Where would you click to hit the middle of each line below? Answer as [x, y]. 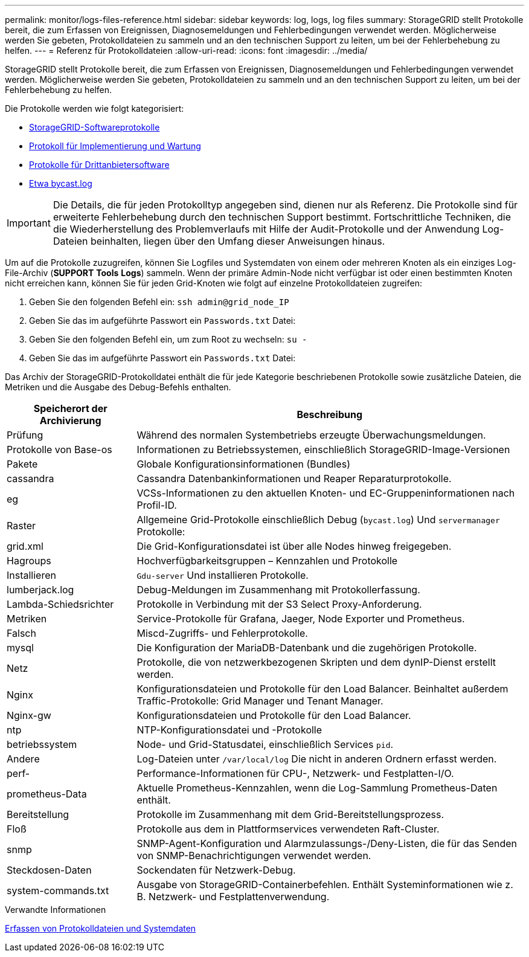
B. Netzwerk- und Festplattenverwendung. [233, 897]
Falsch [21, 633]
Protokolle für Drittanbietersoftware [99, 165]
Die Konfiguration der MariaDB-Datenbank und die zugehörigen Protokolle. [307, 648]
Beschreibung [330, 414]
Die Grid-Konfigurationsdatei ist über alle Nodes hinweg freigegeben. [294, 546]
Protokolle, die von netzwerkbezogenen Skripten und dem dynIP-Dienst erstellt [316, 662]
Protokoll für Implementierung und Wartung [115, 146]
